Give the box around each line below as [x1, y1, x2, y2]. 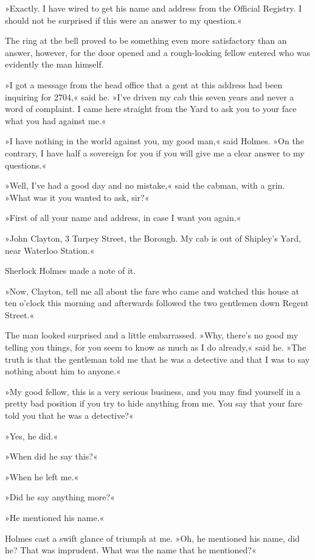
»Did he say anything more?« [5, 491, 115, 503]
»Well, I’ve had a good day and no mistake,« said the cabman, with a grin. [5, 179, 285, 192]
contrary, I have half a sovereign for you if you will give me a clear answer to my [5, 146, 305, 159]
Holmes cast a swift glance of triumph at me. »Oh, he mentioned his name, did [5, 531, 300, 544]
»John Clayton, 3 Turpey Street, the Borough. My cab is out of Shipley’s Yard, [5, 231, 301, 244]
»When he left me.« [5, 470, 79, 483]
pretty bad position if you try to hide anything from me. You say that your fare [5, 397, 302, 410]
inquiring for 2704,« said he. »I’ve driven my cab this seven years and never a [5, 90, 294, 103]
